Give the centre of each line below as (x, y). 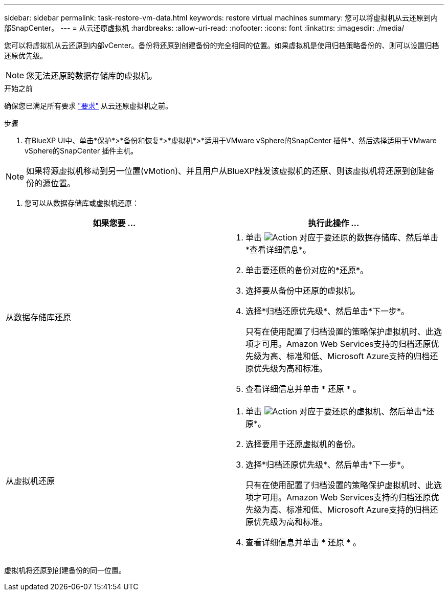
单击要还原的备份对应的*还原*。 (307, 270)
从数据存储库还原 (39, 317)
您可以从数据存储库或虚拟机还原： (82, 203)
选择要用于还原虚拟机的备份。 (303, 444)
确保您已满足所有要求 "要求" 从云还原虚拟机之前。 (88, 106)
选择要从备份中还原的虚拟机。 (303, 291)
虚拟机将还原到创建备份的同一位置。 (65, 570)
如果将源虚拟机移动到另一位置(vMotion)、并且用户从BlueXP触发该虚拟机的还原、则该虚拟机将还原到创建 (226, 171)
